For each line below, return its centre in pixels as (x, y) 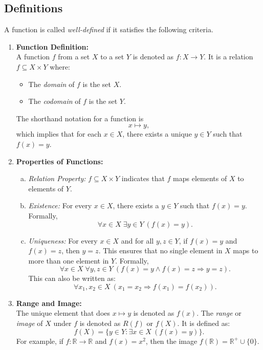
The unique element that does (63, 313)
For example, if (40, 341)
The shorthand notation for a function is (80, 118)
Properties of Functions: (60, 161)
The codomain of (54, 101)
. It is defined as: (204, 323)
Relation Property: (57, 178)
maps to (246, 250)
